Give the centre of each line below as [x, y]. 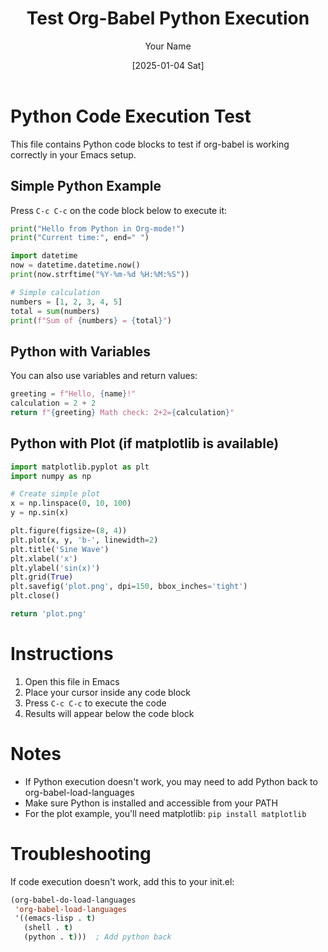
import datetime [44, 256]
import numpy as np [51, 476]
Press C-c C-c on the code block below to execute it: [119, 210]
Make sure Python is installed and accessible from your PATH [151, 803]
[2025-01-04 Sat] [168, 65]
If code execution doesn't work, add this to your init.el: [122, 881]
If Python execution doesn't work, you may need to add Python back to [171, 781]
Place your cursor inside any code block [108, 692]
